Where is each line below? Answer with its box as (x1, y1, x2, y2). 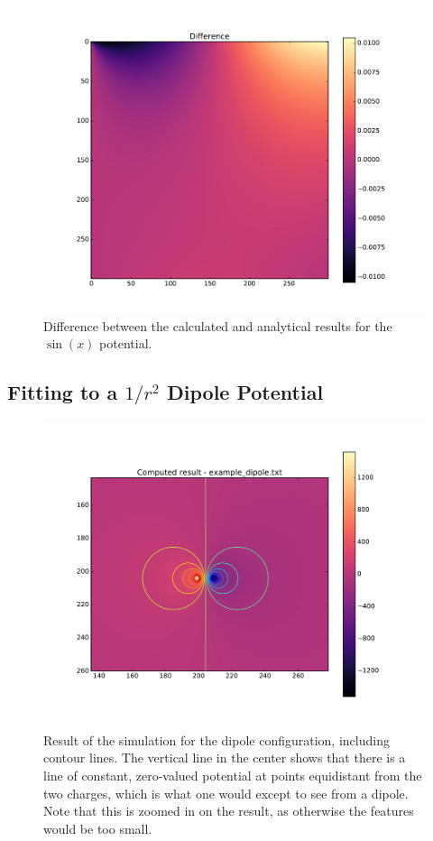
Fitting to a (7, 378, 118, 406)
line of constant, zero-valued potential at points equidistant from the (43, 765, 422, 784)
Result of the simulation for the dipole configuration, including (43, 730, 390, 749)
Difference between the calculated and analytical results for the (43, 316, 392, 335)
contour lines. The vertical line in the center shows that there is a (43, 748, 406, 767)
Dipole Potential (167, 378, 324, 406)
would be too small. (43, 818, 152, 837)
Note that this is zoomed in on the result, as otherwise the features (43, 801, 414, 820)
